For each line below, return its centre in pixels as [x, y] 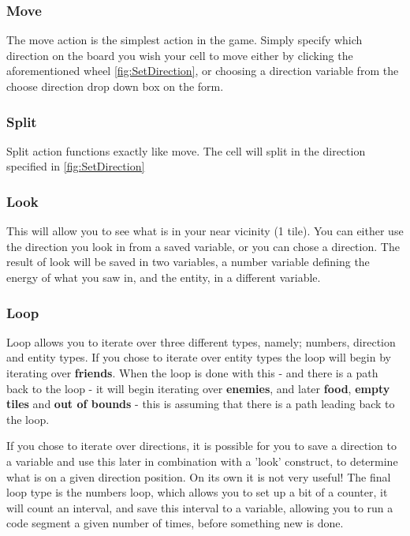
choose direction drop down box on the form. [115, 86]
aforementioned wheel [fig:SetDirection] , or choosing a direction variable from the [203, 71]
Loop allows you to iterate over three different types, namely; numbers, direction [201, 341]
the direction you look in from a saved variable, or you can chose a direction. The [203, 246]
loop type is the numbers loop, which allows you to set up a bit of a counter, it [197, 492]
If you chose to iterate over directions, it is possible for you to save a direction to [201, 446]
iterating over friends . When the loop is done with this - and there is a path [192, 373]
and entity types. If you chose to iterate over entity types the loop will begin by [199, 357]
